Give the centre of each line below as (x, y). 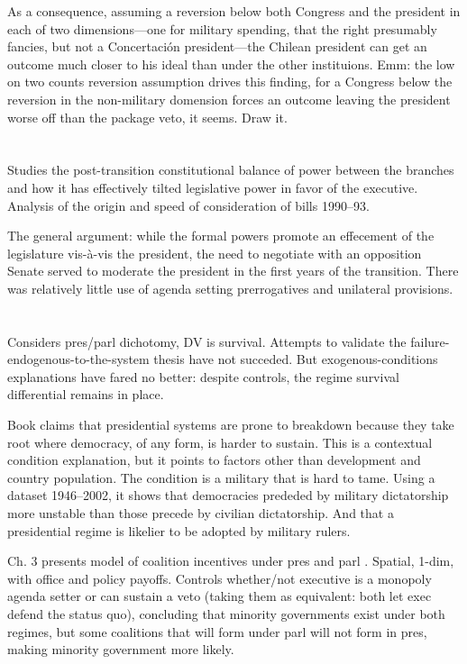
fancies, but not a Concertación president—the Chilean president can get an (217, 46)
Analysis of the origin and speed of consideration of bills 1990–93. (188, 205)
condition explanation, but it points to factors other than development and (214, 460)
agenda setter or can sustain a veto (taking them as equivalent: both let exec (220, 596)
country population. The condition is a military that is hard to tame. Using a (221, 477)
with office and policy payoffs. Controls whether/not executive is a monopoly (220, 578)
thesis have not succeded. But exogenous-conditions (296, 359)
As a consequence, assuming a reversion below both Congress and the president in (234, 11)
